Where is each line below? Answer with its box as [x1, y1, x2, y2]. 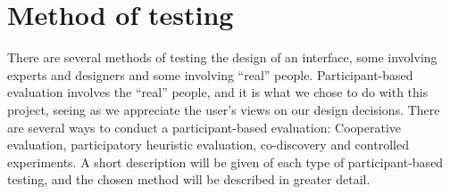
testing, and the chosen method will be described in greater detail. [7, 170, 371, 189]
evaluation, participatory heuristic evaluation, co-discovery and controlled [7, 135, 409, 154]
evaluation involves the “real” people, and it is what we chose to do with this [7, 83, 429, 101]
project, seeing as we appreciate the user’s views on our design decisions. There [7, 100, 440, 118]
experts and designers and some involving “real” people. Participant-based [7, 65, 413, 84]
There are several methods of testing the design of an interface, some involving [7, 48, 437, 67]
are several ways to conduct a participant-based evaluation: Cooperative [7, 117, 401, 136]
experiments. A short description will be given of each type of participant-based [7, 152, 444, 171]
